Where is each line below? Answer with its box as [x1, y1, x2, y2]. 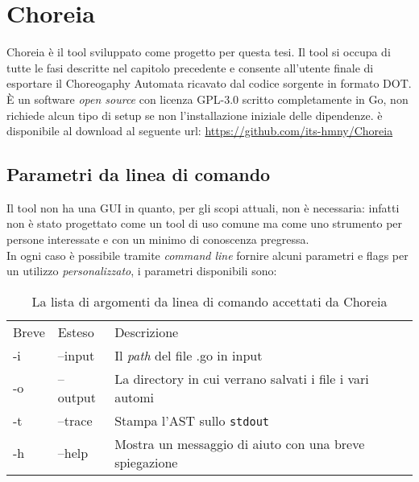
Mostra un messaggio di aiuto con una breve [114, 434, 365, 453]
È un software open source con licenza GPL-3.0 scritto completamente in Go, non [6, 90, 409, 107]
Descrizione [114, 322, 179, 341]
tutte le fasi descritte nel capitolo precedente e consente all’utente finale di [6, 59, 374, 76]
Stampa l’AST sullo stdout [114, 410, 270, 430]
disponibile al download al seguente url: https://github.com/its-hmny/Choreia [6, 122, 393, 139]
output [57, 387, 96, 406]
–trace [57, 410, 93, 430]
